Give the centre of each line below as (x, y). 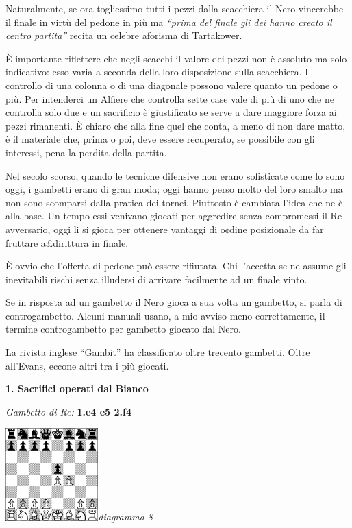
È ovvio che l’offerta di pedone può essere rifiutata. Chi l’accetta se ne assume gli (176, 266)
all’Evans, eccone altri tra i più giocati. (87, 365)
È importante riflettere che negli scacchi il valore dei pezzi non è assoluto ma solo (176, 58)
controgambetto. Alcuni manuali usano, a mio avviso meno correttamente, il (165, 315)
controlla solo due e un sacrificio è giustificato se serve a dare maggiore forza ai (171, 112)
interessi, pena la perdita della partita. (86, 152)
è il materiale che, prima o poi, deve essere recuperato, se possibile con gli (160, 139)
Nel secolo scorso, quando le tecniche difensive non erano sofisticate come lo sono (175, 175)
